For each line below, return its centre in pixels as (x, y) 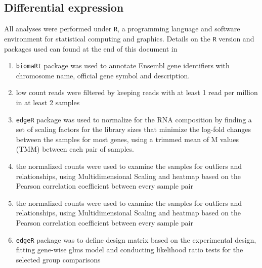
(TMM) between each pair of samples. (75, 149)
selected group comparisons (58, 259)
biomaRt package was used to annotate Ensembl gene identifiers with (123, 65)
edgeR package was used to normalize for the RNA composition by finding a (134, 119)
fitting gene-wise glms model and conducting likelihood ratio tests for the (129, 250)
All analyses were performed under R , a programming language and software (122, 29)
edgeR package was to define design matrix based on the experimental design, (136, 239)
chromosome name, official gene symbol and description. (103, 75)
